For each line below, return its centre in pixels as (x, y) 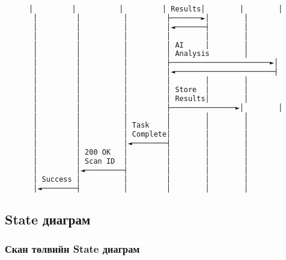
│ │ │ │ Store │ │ (141, 89)
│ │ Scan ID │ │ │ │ (141, 161)
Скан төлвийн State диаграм (72, 249)
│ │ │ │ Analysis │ (141, 54)
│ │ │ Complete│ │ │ (141, 135)
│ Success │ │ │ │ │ (141, 179)
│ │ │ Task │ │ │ (141, 125)
